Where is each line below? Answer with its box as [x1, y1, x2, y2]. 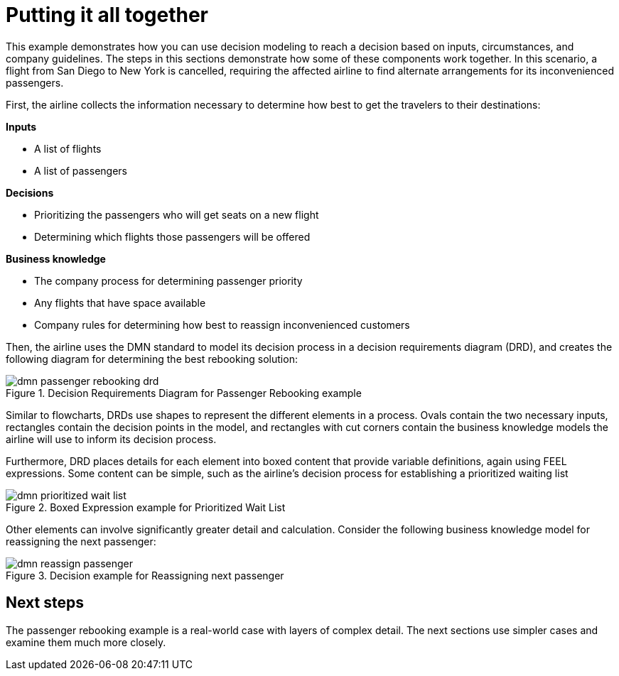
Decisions [6, 186, 54, 199]
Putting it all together [6, 3, 209, 27]
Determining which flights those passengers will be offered [34, 230, 311, 243]
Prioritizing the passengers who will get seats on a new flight [34, 208, 319, 221]
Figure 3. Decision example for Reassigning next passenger [6, 569, 284, 582]
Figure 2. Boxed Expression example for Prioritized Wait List [6, 501, 286, 513]
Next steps [6, 594, 84, 612]
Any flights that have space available [34, 296, 206, 309]
